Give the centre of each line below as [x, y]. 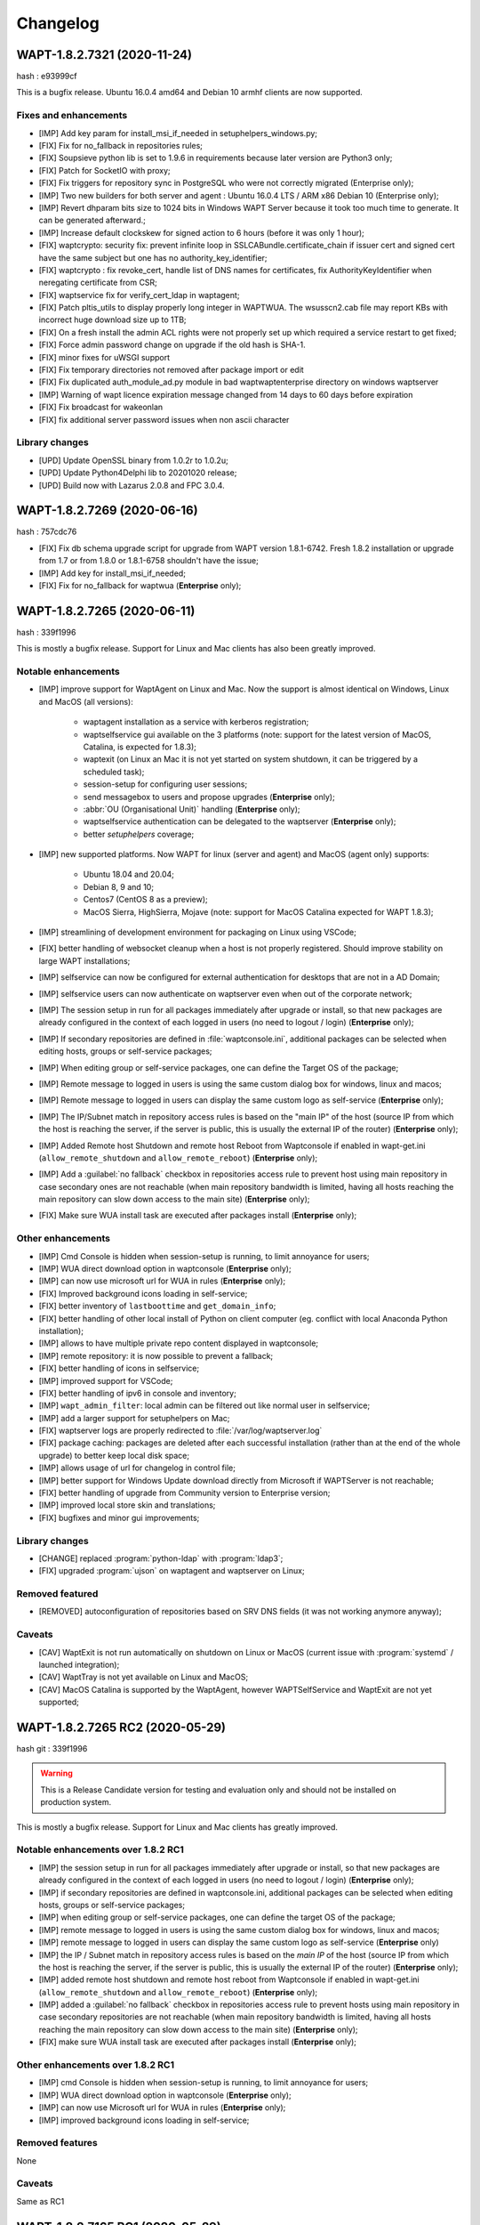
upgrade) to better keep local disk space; [114, 1455]
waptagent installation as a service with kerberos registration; [196, 722]
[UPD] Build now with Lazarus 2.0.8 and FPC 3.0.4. [132, 485]
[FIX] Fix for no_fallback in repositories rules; [121, 145]
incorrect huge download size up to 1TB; [112, 320]
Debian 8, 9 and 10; [119, 886]
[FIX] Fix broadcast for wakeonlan [101, 407]
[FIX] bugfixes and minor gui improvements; [119, 1517]
